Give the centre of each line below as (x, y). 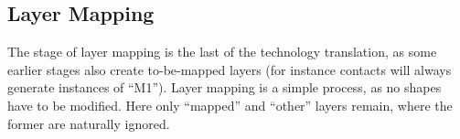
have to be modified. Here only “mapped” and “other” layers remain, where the (230, 105)
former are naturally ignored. (89, 123)
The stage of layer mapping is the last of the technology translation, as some (222, 52)
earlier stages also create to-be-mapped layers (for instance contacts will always (230, 69)
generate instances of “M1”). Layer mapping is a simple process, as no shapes (225, 87)
